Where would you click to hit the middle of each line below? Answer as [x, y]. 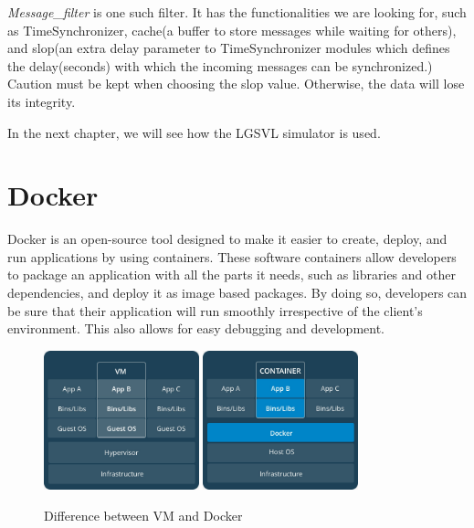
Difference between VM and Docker [143, 515]
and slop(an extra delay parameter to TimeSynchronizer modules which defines [229, 48]
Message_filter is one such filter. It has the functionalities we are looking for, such [237, 12]
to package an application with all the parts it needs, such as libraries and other [232, 275]
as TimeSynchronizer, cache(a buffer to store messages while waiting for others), [232, 30]
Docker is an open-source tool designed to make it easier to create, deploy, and [227, 239]
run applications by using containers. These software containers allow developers [232, 256]
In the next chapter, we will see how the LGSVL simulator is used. [194, 132]
